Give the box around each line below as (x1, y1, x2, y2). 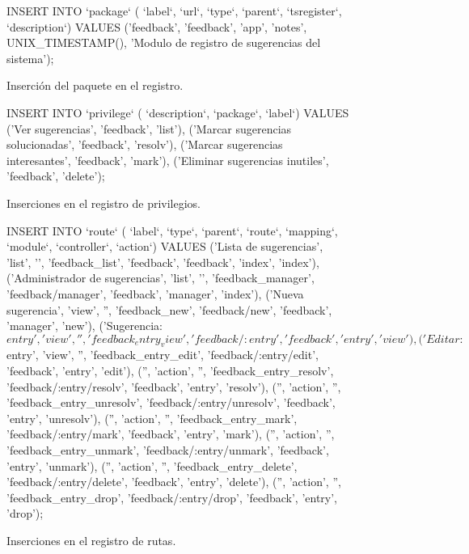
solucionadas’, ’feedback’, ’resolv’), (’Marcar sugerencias (6, 136, 283, 153)
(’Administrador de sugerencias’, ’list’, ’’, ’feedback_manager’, (6, 269, 315, 286)
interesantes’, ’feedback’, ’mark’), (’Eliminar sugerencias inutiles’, (6, 151, 329, 168)
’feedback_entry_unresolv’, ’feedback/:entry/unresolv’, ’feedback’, (6, 394, 336, 411)
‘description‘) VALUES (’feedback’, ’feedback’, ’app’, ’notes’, (6, 18, 307, 35)
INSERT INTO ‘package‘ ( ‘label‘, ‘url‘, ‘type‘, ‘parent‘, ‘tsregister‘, (6, 2, 342, 19)
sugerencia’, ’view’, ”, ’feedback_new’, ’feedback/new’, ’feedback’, (6, 301, 332, 318)
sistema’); (6, 49, 54, 66)
